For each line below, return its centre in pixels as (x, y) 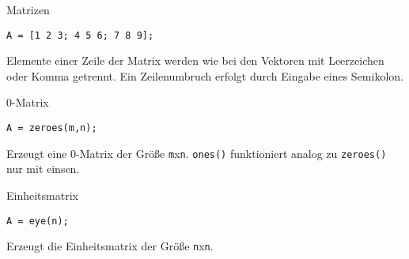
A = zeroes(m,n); (52, 128)
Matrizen (28, 9)
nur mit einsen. (43, 169)
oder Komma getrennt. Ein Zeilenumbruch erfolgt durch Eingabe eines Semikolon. (205, 75)
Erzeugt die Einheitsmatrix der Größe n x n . (110, 246)
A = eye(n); (38, 221)
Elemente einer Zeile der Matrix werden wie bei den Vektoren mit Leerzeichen (195, 60)
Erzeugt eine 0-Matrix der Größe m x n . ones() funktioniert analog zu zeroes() (197, 153)
